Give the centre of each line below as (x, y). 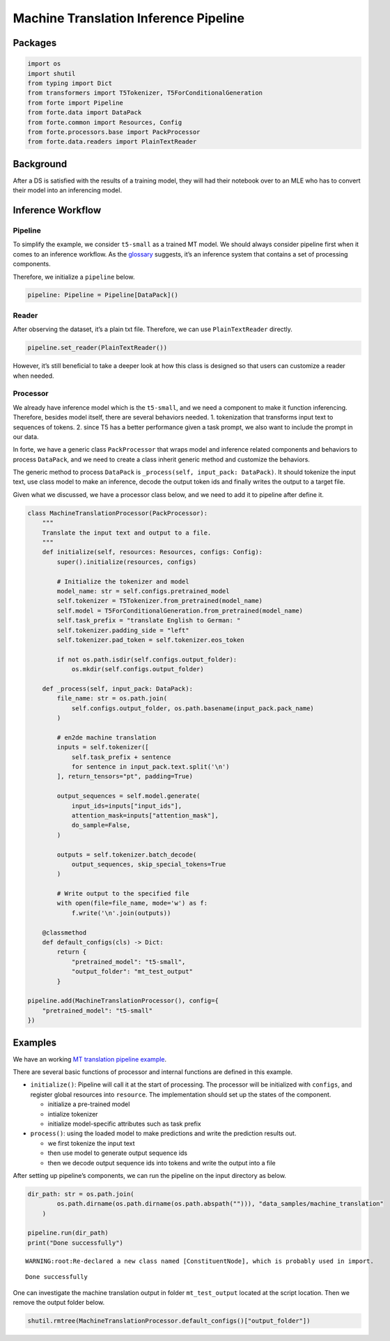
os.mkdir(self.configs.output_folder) (138, 669)
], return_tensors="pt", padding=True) (125, 776)
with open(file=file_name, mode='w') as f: (132, 903)
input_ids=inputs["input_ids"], (127, 806)
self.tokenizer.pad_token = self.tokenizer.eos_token (150, 640)
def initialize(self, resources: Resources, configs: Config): (153, 552)
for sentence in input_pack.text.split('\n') (150, 766)
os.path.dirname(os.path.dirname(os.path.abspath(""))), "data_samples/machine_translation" (220, 1204)
